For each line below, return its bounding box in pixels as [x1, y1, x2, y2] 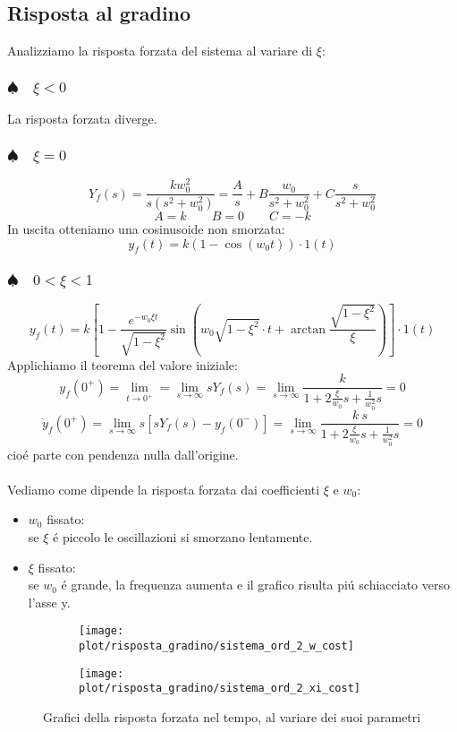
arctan [291, 323, 326, 336]
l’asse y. [28, 592, 71, 611]
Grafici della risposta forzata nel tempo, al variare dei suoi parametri [43, 707, 421, 726]
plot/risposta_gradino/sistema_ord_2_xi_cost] [79, 682, 360, 695]
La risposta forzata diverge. [7, 109, 157, 128]
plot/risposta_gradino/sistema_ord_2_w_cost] [79, 640, 354, 652]
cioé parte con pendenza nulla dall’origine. [7, 444, 239, 463]
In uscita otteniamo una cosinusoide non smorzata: [7, 220, 285, 238]
